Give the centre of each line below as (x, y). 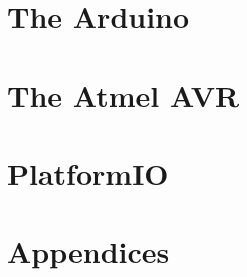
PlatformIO (88, 172)
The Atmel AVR (123, 94)
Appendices (88, 251)
